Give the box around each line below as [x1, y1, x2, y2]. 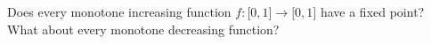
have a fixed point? [320, 3, 425, 20]
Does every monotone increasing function [7, 3, 232, 20]
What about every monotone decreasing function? [7, 19, 280, 38]
